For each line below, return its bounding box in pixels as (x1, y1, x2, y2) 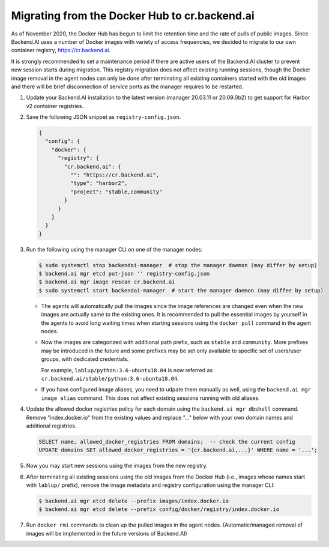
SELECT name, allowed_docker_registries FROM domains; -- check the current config (38, 438, 295, 445)
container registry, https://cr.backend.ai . (11, 47, 111, 54)
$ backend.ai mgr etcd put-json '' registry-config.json (38, 270, 210, 277)
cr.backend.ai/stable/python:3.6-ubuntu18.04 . (41, 375, 180, 382)
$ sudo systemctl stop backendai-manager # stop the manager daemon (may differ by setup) (38, 262, 318, 268)
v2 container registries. (26, 102, 84, 109)
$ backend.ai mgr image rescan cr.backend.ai (38, 279, 175, 285)
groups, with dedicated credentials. (41, 355, 129, 363)
